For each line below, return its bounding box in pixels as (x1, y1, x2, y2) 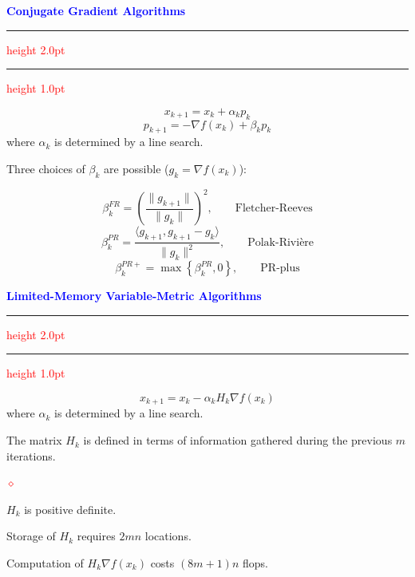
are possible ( (104, 160, 169, 176)
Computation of (6, 555, 84, 571)
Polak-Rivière (247, 236, 314, 248)
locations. (144, 528, 192, 544)
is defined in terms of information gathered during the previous (83, 432, 393, 449)
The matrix (6, 432, 62, 449)
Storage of (6, 528, 56, 544)
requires (77, 528, 116, 544)
